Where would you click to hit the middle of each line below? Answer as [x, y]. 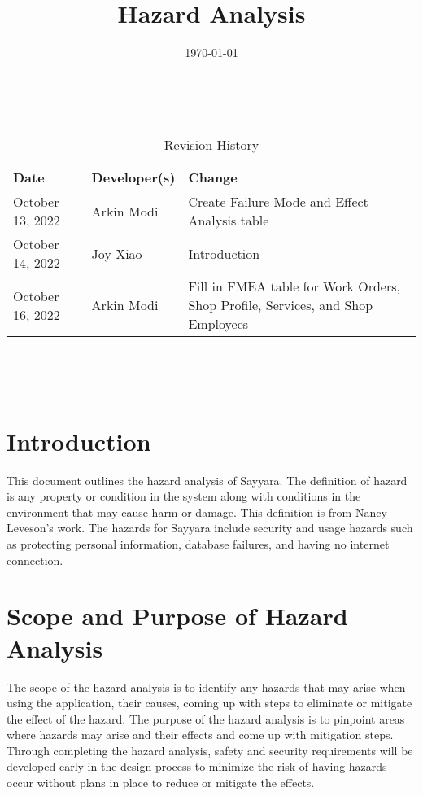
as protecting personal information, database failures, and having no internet [198, 544]
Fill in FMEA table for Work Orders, [294, 286]
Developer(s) [133, 177]
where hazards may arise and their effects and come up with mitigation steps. [200, 735]
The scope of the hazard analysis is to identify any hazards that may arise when [206, 687]
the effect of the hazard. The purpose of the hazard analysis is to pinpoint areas [206, 718]
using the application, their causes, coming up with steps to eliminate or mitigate [209, 703]
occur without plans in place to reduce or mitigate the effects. [161, 783]
